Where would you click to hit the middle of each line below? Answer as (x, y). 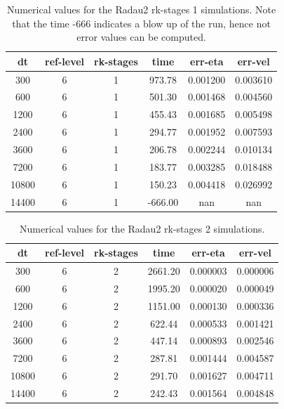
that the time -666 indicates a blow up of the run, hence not (141, 23)
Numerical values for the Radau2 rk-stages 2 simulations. (142, 228)
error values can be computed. (141, 37)
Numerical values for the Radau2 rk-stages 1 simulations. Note (141, 9)
